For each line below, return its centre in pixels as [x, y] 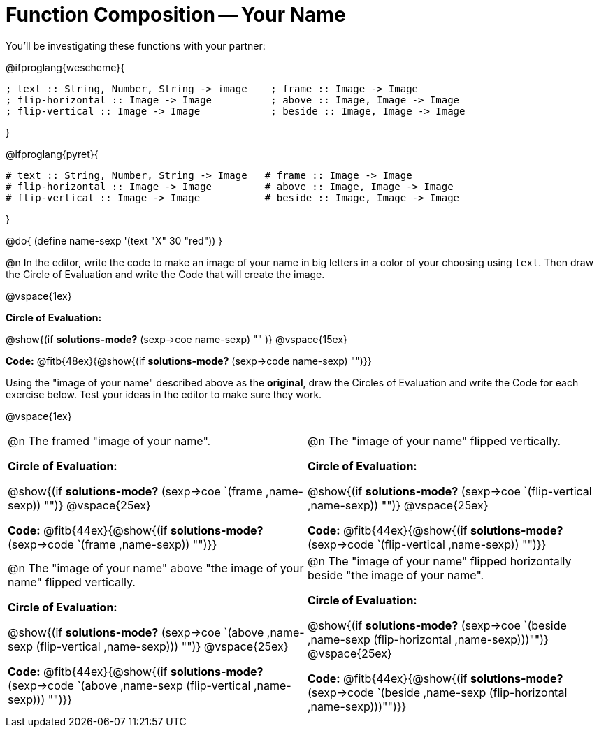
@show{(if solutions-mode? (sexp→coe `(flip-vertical [450, 491]
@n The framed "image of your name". [109, 441]
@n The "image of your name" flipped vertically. [434, 441]
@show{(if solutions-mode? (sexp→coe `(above [136, 632]
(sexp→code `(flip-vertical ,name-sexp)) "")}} [427, 544]
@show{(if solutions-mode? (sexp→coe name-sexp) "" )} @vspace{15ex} [176, 339]
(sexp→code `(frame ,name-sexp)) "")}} [113, 544]
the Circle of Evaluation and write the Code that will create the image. [165, 274]
